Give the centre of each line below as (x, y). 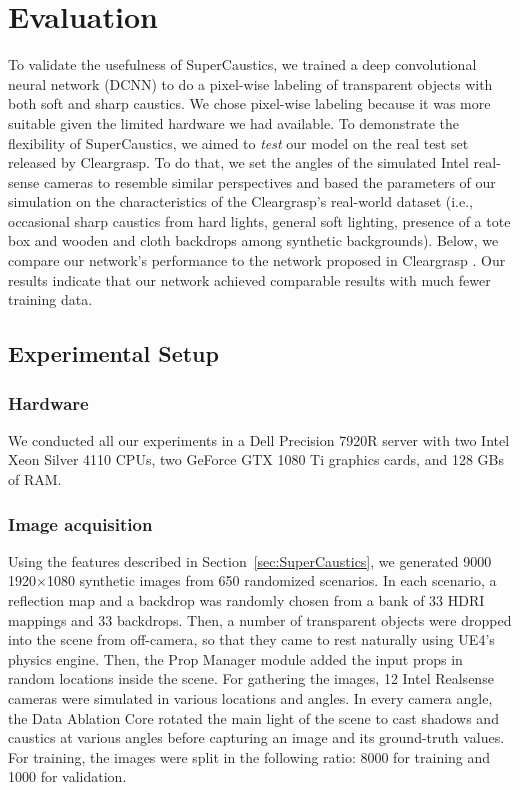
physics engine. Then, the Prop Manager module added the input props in (235, 658)
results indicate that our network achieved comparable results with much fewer (249, 279)
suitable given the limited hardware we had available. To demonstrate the (233, 122)
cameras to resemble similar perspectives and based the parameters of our (269, 181)
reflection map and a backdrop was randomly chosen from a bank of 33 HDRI (246, 600)
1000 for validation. (67, 776)
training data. (50, 299)
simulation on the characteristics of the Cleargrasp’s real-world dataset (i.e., (241, 201)
